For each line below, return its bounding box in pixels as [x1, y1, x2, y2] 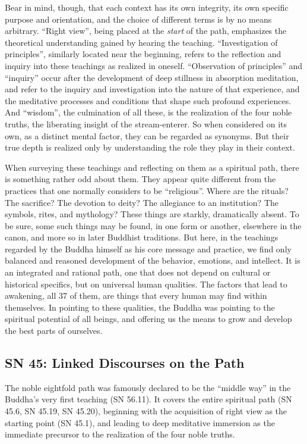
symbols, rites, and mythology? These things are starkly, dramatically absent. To [5, 208, 299, 220]
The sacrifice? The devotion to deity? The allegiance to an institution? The [5, 196, 278, 208]
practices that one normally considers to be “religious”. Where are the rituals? [5, 184, 289, 196]
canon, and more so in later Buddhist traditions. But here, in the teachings [5, 231, 278, 243]
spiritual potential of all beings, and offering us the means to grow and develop [5, 312, 292, 325]
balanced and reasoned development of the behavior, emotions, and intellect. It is [5, 254, 300, 267]
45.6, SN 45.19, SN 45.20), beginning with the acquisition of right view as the [5, 405, 287, 417]
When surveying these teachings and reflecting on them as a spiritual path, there [5, 161, 299, 173]
